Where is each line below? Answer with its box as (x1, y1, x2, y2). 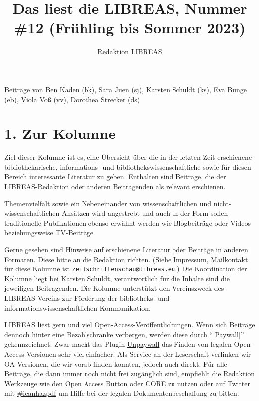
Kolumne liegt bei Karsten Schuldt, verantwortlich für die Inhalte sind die (4, 273, 230, 283)
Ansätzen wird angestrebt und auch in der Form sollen (61, 208, 228, 218)
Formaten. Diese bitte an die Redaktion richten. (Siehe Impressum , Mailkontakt (4, 254, 248, 264)
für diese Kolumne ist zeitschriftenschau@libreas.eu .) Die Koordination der (4, 264, 247, 274)
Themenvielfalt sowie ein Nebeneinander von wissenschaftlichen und (4, 198, 212, 208)
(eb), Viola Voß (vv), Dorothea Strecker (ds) (4, 94, 140, 104)
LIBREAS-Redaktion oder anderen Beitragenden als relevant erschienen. (4, 181, 226, 191)
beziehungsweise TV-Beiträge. (4, 227, 95, 238)
